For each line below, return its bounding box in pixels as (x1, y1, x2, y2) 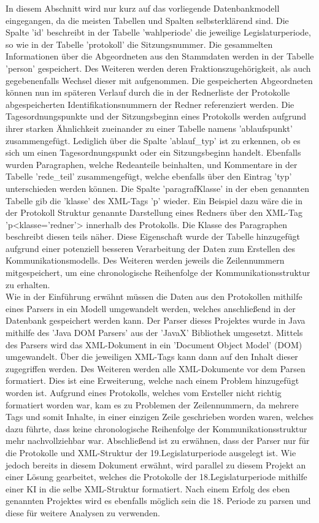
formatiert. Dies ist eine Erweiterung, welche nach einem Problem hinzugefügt (6, 374, 299, 387)
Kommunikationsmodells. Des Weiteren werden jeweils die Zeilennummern (6, 254, 285, 267)
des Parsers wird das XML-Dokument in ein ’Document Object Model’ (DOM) (6, 338, 302, 351)
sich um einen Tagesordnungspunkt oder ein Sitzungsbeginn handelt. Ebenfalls (6, 146, 301, 159)
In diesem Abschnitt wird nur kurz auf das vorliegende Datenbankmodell (6, 2, 280, 14)
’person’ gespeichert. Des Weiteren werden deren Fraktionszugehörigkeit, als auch (6, 61, 311, 74)
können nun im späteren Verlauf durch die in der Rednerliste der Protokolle (6, 86, 290, 99)
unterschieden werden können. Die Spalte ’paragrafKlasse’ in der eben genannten (6, 181, 309, 194)
